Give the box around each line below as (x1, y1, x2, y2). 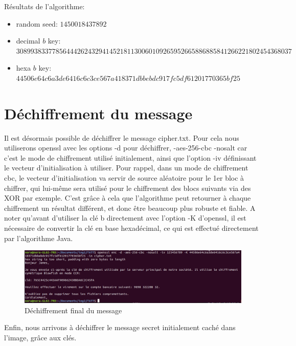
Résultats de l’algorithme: (4, 1, 85, 11)
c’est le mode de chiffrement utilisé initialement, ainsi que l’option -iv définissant (4, 152, 257, 163)
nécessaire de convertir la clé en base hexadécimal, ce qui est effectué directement (4, 223, 259, 233)
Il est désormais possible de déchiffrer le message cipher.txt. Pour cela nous (4, 132, 239, 143)
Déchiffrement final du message (25, 305, 122, 315)
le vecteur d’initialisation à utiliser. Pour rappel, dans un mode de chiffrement (4, 162, 248, 173)
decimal (16, 35, 40, 46)
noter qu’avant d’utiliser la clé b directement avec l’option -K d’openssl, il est (4, 212, 246, 223)
